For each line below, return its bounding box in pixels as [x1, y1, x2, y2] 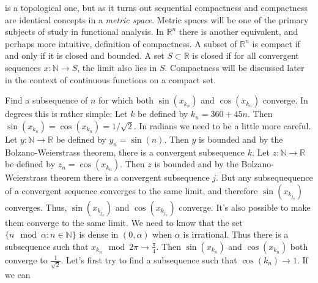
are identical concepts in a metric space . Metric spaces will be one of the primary [5, 13, 309, 26]
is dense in [79, 228, 119, 241]
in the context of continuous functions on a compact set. [5, 73, 216, 86]
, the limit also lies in [77, 61, 157, 74]
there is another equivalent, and [179, 25, 298, 38]
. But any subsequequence [216, 171, 313, 184]
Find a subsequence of [5, 94, 88, 107]
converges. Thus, [5, 200, 67, 213]
